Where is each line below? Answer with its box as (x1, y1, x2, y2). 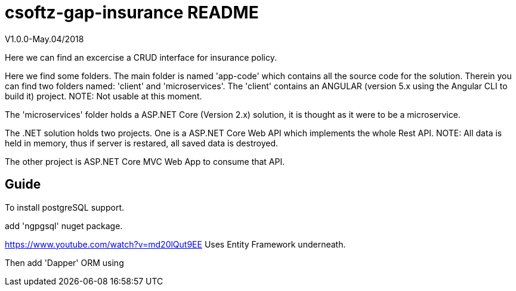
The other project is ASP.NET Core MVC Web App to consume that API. (5, 156, 285, 167)
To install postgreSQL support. (5, 202, 124, 212)
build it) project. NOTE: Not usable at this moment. (5, 90, 202, 101)
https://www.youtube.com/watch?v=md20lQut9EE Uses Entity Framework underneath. (5, 239, 346, 249)
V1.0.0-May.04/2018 (5, 33, 84, 44)
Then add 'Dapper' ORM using (5, 257, 124, 268)
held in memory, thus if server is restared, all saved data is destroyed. (5, 137, 278, 148)
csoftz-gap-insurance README (5, 2, 259, 23)
